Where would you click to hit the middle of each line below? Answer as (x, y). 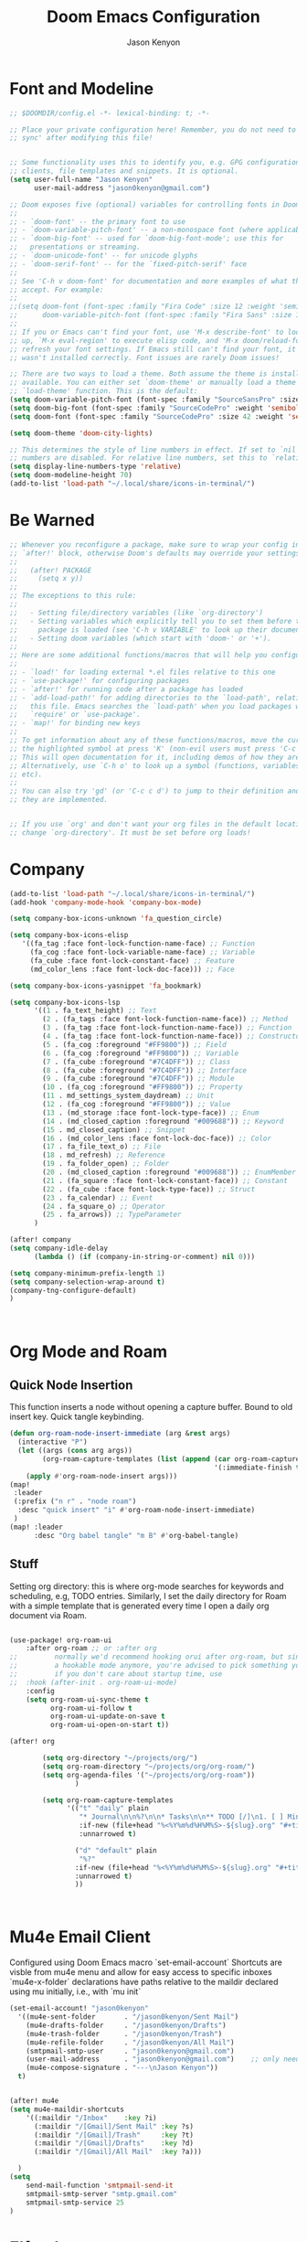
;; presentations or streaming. (75, 247)
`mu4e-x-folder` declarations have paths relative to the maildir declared (144, 1982)
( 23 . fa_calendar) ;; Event (98, 1198)
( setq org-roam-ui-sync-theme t (87, 1699)
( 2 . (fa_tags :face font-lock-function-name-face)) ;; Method (165, 1020)
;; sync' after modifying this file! (81, 138)
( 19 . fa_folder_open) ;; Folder (106, 1164)
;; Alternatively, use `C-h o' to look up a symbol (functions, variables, (157, 765)
